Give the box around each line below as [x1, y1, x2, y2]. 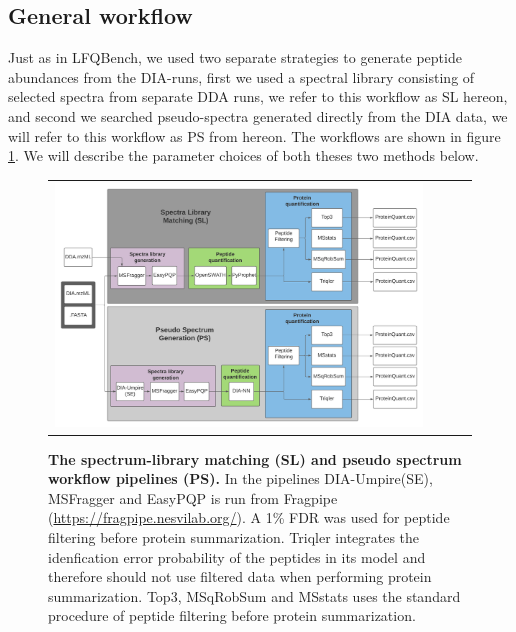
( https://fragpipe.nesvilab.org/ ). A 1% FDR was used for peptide [48, 507, 450, 528]
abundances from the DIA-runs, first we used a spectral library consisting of [8, 66, 475, 87]
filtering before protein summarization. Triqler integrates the [48, 527, 420, 547]
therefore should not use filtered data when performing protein [48, 566, 432, 587]
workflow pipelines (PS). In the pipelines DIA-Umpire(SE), [48, 468, 433, 489]
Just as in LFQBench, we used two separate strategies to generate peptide [8, 47, 462, 68]
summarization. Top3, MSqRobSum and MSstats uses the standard [48, 585, 461, 606]
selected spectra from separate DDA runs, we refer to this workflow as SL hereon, [8, 86, 508, 107]
